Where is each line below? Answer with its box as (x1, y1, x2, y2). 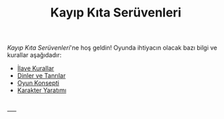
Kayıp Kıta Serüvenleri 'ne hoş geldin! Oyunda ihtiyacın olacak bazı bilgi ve (7, 43, 218, 52)
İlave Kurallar (17, 64, 54, 73)
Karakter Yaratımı (17, 86, 67, 94)
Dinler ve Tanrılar (17, 72, 66, 80)
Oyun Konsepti (17, 79, 60, 87)
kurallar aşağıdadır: (7, 51, 62, 59)
